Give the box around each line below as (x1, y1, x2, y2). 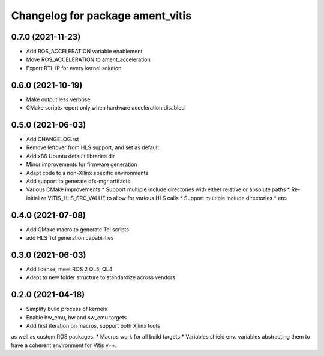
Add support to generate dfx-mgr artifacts (26, 177, 131, 185)
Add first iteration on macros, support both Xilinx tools (26, 322, 160, 330)
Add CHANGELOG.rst (26, 135, 79, 143)
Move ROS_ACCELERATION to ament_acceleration (26, 56, 151, 63)
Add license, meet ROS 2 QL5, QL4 (26, 266, 113, 273)
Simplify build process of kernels (26, 306, 107, 313)
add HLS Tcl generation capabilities (26, 234, 114, 242)
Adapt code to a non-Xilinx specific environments (26, 169, 149, 176)
